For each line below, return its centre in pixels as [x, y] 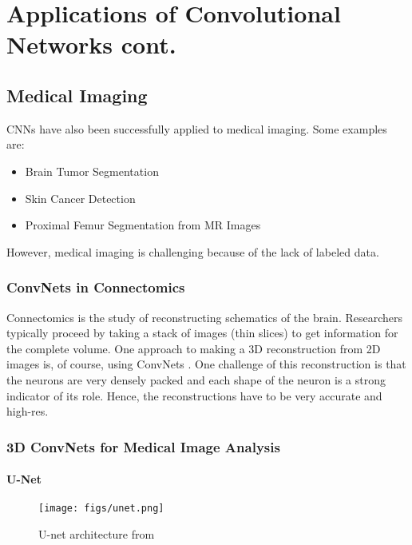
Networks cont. [91, 44]
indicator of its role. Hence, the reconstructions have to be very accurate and [194, 395]
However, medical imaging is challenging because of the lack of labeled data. [193, 251]
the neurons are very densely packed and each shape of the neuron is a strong [196, 379]
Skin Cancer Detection [80, 198]
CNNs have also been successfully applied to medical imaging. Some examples [197, 128]
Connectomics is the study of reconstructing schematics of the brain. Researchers [205, 317]
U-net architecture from [97, 534]
